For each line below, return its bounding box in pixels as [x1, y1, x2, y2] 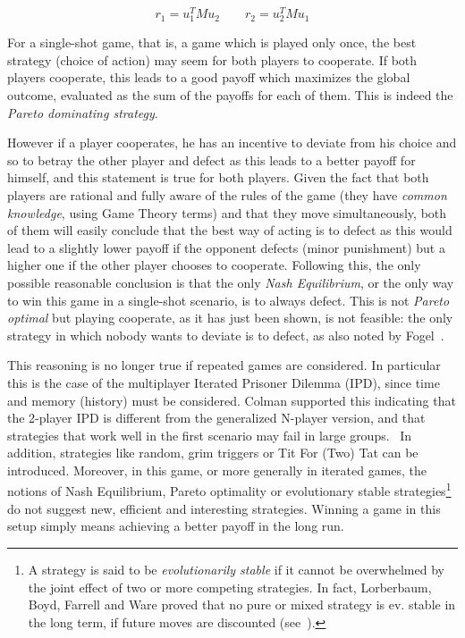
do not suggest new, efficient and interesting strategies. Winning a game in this [7, 499, 441, 517]
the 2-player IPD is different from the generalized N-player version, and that [7, 408, 426, 427]
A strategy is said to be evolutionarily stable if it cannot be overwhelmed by [28, 559, 444, 578]
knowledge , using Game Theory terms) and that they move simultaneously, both [7, 203, 447, 222]
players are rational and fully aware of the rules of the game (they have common [7, 185, 447, 204]
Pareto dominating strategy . [7, 103, 158, 122]
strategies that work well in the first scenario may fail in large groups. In [7, 425, 412, 444]
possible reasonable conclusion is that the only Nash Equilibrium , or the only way [7, 273, 454, 291]
